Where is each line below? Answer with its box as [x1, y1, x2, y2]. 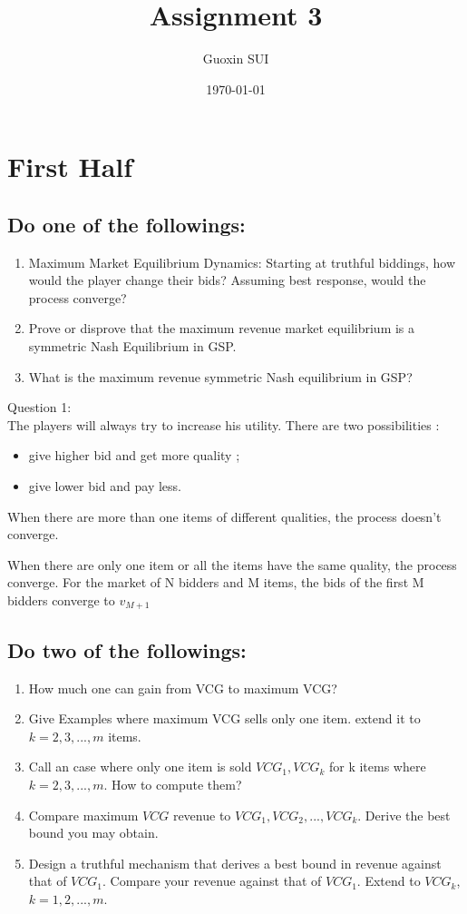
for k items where [328, 757, 426, 776]
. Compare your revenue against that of [102, 871, 322, 890]
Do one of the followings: [7, 210, 246, 238]
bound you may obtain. [28, 823, 159, 842]
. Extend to [356, 871, 421, 890]
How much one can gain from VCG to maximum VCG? [28, 678, 337, 697]
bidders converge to [7, 591, 115, 610]
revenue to [172, 805, 231, 824]
